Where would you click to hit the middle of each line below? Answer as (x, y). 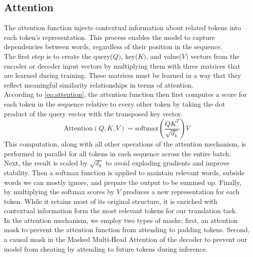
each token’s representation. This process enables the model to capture (110, 37)
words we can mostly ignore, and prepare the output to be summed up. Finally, (123, 182)
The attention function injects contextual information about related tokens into (123, 28)
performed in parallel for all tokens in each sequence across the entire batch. (118, 153)
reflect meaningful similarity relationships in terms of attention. (99, 84)
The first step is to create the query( (58, 56)
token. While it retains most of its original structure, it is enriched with (111, 201)
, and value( (164, 56)
